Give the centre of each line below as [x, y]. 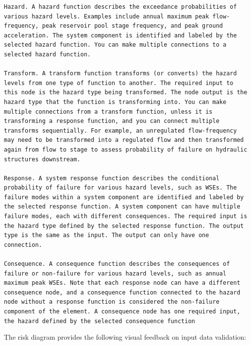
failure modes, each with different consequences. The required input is [126, 216]
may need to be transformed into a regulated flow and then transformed [124, 140]
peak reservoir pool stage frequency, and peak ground [133, 26]
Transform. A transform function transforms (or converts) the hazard [120, 74]
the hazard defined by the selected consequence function [100, 321]
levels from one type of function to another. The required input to [119, 83]
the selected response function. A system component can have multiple [122, 207]
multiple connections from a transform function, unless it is [108, 112]
